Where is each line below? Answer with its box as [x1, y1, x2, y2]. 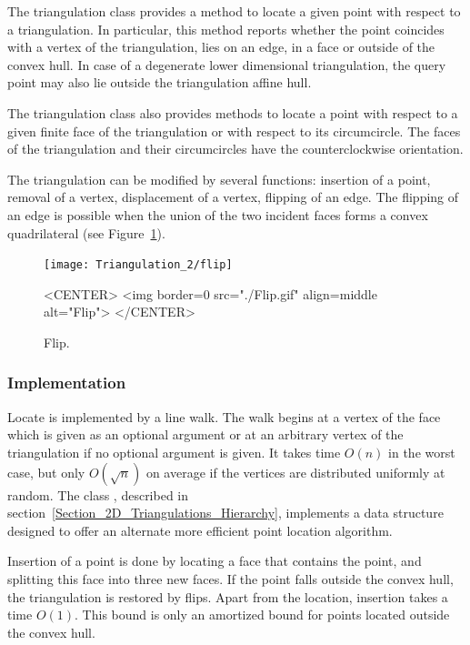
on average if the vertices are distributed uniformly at [145, 462, 445, 481]
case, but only [7, 462, 85, 481]
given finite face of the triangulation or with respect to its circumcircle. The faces [7, 121, 461, 140]
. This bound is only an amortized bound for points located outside [75, 605, 450, 624]
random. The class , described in [7, 485, 189, 504]
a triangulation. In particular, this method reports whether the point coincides [7, 19, 445, 38]
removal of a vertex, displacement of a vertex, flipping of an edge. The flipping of [7, 187, 459, 207]
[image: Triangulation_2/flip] [44, 258, 233, 272]
